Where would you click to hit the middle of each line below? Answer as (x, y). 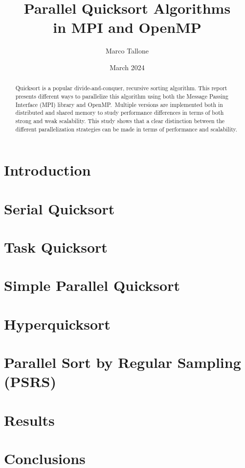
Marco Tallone (127, 51)
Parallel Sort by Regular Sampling (122, 362)
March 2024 (127, 67)
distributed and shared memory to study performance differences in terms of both (120, 113)
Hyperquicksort (57, 324)
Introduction (47, 170)
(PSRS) (30, 381)
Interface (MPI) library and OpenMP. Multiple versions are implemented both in (119, 104)
